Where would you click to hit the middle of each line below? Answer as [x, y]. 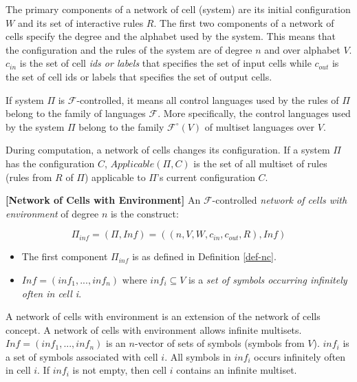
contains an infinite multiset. [237, 370]
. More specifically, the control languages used [254, 113]
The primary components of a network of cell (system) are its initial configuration [178, 9]
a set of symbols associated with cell [82, 356]
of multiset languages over [260, 126]
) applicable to [115, 177]
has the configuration [50, 163]
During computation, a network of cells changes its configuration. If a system [168, 150]
